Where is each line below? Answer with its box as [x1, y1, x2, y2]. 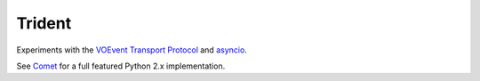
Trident [16, 13, 72, 33]
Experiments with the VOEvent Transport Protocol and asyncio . [16, 45, 248, 55]
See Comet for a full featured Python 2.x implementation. [16, 61, 226, 71]
